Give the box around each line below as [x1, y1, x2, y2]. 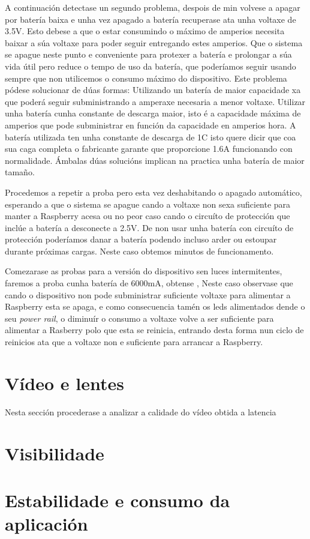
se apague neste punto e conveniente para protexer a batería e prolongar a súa [5, 48, 292, 61]
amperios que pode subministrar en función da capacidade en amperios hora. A [5, 118, 296, 131]
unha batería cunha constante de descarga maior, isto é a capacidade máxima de [5, 107, 301, 119]
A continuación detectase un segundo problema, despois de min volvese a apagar [5, 1, 300, 13]
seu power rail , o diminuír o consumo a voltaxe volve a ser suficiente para [5, 312, 274, 324]
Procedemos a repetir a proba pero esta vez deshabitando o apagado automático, [5, 185, 302, 198]
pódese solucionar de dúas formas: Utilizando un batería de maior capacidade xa [5, 83, 301, 96]
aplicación [5, 511, 88, 536]
